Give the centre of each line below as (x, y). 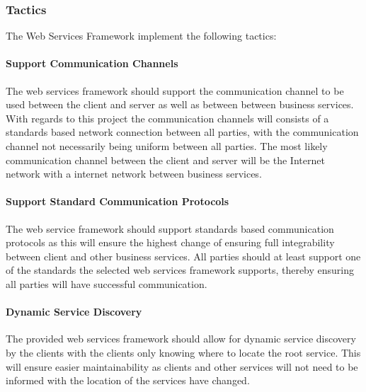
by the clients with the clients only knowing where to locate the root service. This (183, 352)
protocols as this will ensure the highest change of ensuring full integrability (170, 242)
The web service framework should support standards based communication (170, 228)
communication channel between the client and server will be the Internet (165, 160)
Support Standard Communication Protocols (118, 201)
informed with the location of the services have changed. (128, 380)
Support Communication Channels (92, 63)
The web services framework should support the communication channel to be (175, 90)
